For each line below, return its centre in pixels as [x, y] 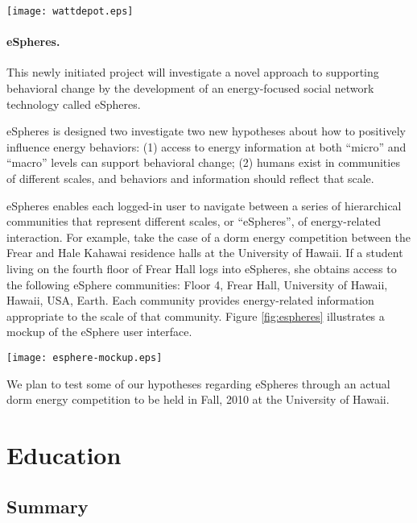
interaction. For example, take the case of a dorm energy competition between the [209, 237]
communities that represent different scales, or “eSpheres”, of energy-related [194, 221]
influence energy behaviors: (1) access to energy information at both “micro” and [206, 146]
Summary [47, 506]
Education [64, 454]
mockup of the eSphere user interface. [99, 332]
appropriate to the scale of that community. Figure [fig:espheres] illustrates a [196, 315]
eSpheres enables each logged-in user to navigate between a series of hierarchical [204, 205]
